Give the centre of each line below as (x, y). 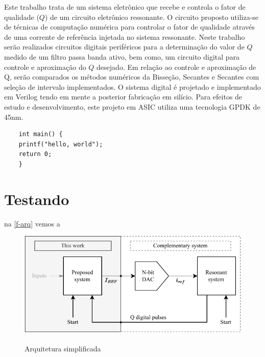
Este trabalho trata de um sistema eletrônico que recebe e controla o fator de (125, 7)
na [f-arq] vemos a (32, 223)
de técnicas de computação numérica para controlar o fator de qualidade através (129, 27)
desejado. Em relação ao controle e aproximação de (176, 67)
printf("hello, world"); (61, 144)
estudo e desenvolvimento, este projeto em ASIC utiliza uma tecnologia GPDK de (132, 106)
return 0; (35, 154)
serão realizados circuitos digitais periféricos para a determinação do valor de (124, 47)
